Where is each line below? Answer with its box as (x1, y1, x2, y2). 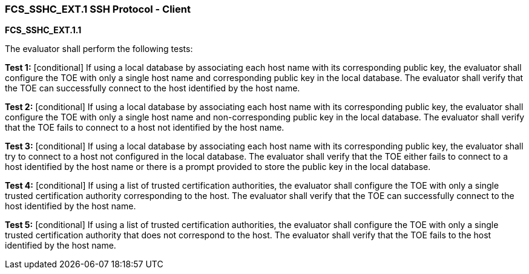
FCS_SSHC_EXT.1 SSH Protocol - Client (5, 3, 191, 15)
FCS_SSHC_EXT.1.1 (5, 25, 82, 36)
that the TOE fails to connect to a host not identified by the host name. (5, 122, 284, 133)
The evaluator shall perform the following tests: (5, 44, 193, 54)
